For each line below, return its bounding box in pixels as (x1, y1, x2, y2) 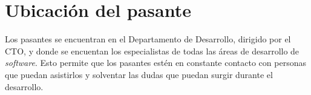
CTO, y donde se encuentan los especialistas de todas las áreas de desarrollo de (5, 44, 300, 57)
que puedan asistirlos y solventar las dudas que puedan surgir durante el (5, 68, 273, 80)
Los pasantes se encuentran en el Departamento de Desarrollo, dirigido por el (5, 33, 291, 45)
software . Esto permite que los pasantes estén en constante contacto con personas (5, 56, 306, 69)
